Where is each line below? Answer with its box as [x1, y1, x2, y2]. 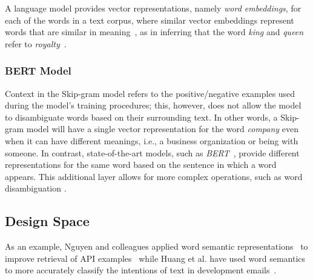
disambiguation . [5, 182, 67, 195]
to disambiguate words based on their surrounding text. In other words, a [5, 110, 278, 123]
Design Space [5, 212, 90, 230]
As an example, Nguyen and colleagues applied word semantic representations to [5, 240, 308, 253]
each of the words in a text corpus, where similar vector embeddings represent [5, 13, 294, 26]
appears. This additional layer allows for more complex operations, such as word [5, 170, 303, 182]
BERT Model [5, 63, 71, 78]
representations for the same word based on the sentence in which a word [5, 158, 277, 171]
